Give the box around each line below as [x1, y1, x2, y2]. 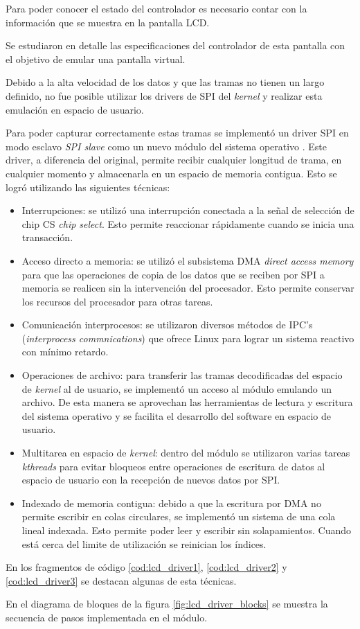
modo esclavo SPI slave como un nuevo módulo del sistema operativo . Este [6, 139, 327, 153]
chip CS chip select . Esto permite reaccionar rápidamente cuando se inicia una [21, 216, 354, 231]
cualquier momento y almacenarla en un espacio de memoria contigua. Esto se [6, 166, 337, 180]
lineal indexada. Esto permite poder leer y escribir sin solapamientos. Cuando [21, 523, 352, 537]
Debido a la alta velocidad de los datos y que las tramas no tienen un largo [6, 75, 325, 89]
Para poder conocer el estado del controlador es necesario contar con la [6, 1, 307, 15]
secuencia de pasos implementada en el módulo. [6, 610, 208, 624]
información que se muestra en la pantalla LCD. [6, 15, 210, 29]
